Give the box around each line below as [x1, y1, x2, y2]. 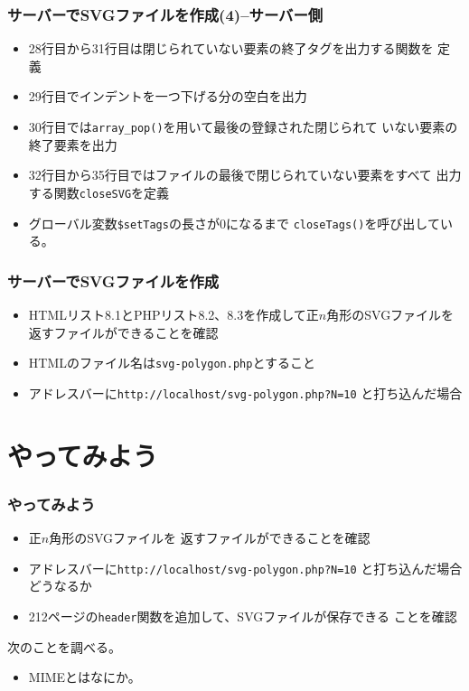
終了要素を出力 [28, 135, 117, 154]
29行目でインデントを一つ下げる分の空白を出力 [28, 87, 307, 106]
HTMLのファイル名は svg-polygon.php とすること [28, 353, 315, 372]
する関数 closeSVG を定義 [28, 182, 170, 201]
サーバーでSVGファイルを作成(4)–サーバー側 [7, 3, 324, 25]
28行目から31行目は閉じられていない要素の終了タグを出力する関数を [28, 39, 434, 58]
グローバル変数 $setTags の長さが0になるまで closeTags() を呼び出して [28, 213, 440, 232]
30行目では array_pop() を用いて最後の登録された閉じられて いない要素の [28, 117, 458, 135]
